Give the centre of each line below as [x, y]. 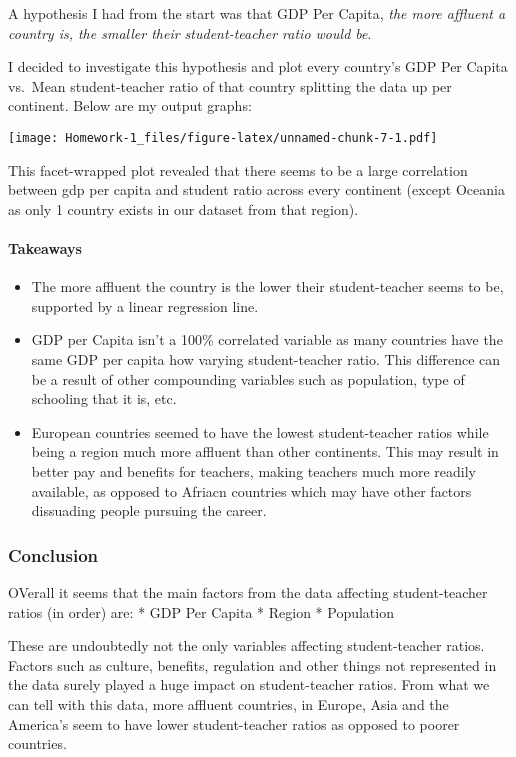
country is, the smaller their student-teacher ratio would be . [190, 32]
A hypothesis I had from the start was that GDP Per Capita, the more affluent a [257, 13]
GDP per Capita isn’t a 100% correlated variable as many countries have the [267, 339]
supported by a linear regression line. [145, 305]
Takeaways [45, 248]
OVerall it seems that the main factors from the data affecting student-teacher [248, 591]
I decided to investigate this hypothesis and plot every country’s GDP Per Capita [258, 66]
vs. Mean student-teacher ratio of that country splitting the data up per [230, 85]
